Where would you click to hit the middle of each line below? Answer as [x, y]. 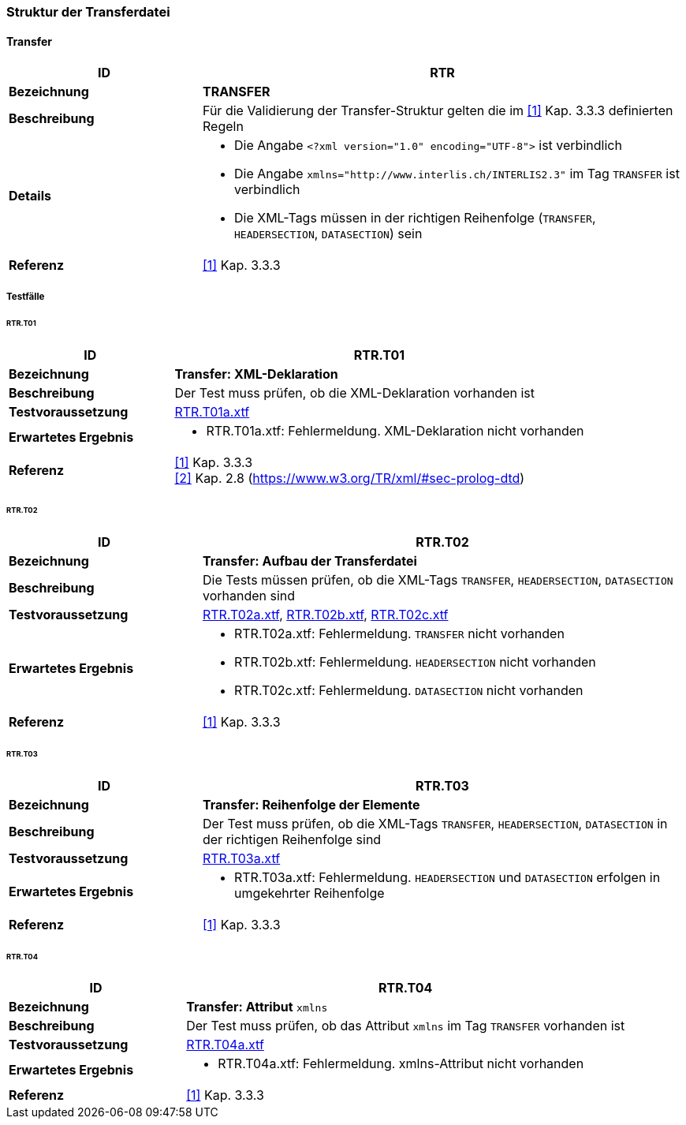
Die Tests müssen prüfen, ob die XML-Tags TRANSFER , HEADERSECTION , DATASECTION [438, 579]
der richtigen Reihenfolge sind [292, 839]
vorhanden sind [249, 595]
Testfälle [26, 296]
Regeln [223, 127]
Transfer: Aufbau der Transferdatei [309, 561]
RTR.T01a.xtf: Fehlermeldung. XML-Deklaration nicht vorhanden [395, 431]
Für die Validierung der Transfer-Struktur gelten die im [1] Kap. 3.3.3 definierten [438, 111]
